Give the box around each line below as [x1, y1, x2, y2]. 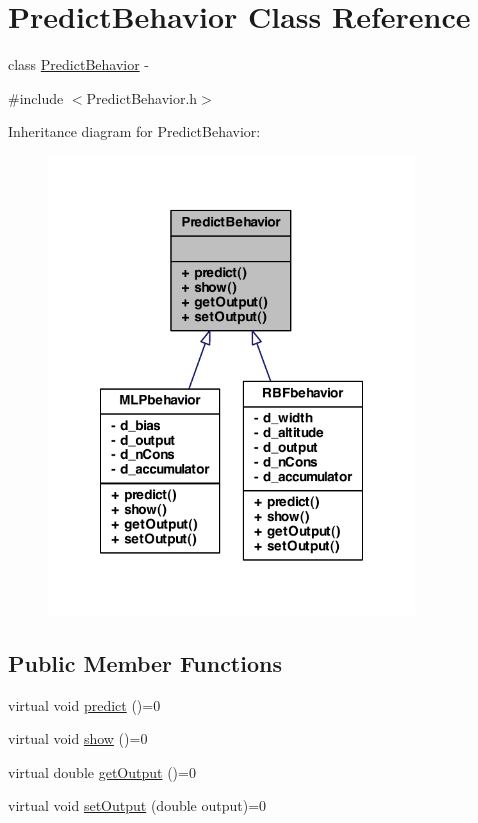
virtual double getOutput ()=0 [8, 761, 196, 782]
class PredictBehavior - [8, 54, 150, 75]
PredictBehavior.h [86, 87, 198, 108]
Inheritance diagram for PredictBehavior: [8, 121, 261, 142]
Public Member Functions [8, 647, 282, 678]
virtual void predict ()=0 [8, 694, 161, 715]
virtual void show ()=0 [8, 728, 148, 749]
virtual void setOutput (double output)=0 [8, 795, 267, 816]
